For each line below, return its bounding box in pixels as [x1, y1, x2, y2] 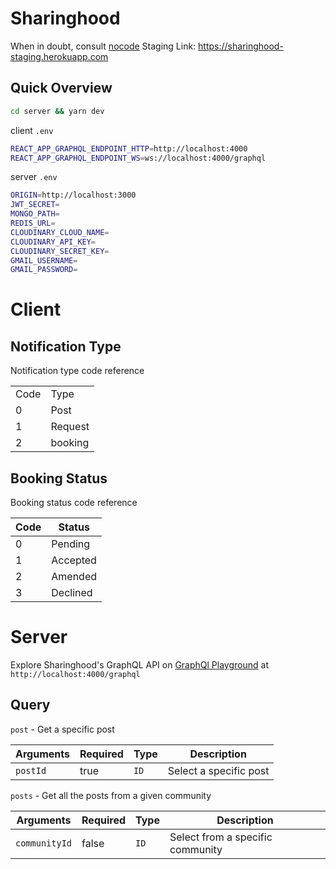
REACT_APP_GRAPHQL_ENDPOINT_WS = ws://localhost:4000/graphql [10, 153, 267, 163]
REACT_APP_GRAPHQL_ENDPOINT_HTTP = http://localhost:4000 [10, 143, 248, 154]
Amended [51, 570, 98, 584]
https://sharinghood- [198, 40, 284, 52]
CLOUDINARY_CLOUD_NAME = [10, 227, 110, 237]
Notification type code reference [10, 365, 145, 377]
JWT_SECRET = [10, 200, 60, 210]
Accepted [51, 553, 97, 567]
